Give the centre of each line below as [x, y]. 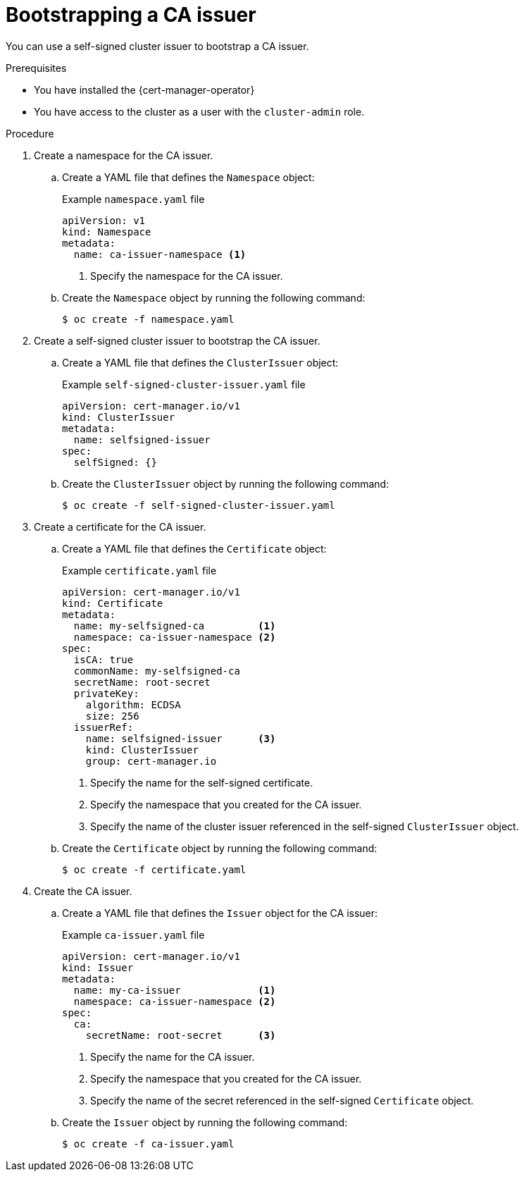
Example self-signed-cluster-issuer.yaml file [184, 384]
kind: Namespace [107, 232]
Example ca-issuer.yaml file [133, 935]
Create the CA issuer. [83, 891]
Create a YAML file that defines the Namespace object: [188, 177]
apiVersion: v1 [104, 220]
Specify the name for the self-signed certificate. [202, 782]
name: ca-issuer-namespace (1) [160, 254]
